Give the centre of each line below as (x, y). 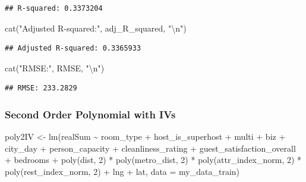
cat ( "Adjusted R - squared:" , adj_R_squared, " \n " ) (96, 28)
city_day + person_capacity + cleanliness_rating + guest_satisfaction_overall (150, 148)
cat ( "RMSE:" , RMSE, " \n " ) (55, 68)
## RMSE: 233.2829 (41, 88)
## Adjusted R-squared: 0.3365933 (73, 48)
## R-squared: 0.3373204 (54, 8)
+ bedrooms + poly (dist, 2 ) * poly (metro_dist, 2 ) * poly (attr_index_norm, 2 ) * (153, 160)
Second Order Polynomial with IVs (90, 114)
